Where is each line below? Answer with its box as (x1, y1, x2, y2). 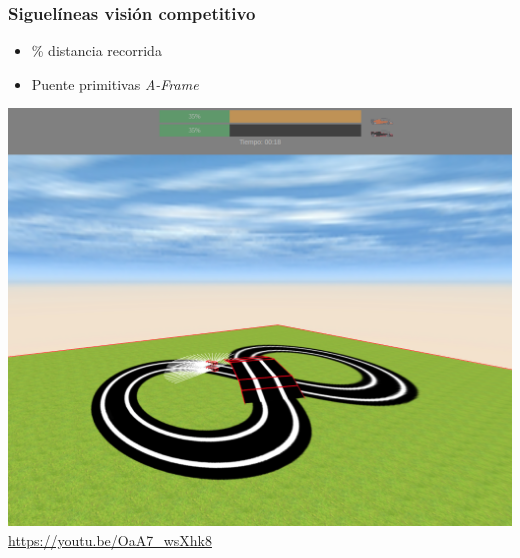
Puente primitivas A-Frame (31, 73, 199, 94)
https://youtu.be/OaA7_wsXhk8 (8, 529, 212, 550)
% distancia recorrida (31, 40, 162, 61)
